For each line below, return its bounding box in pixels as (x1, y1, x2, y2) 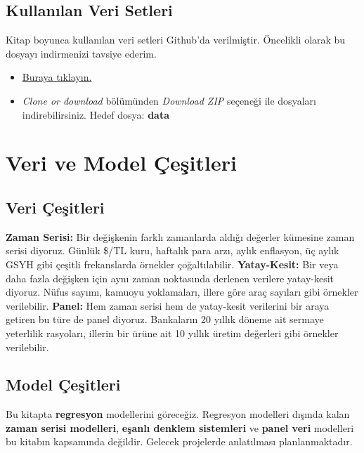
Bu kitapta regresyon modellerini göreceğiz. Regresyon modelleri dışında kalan (6, 407, 350, 421)
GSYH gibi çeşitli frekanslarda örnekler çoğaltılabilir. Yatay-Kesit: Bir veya (6, 256, 339, 271)
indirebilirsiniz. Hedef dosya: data (22, 107, 170, 122)
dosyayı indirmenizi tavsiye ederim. (6, 46, 157, 60)
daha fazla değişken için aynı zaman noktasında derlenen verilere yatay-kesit (6, 270, 334, 285)
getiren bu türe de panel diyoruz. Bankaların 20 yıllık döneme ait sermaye (6, 312, 324, 327)
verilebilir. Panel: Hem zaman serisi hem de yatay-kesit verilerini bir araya (6, 298, 330, 313)
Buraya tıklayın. (22, 70, 92, 84)
